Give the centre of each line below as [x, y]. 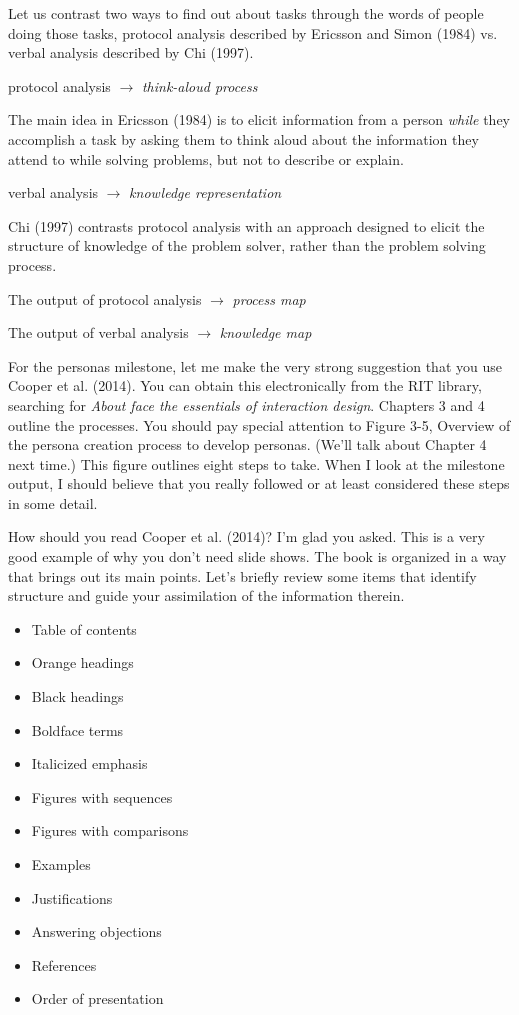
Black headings [77, 696]
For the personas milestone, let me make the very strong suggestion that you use [255, 365]
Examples [61, 864]
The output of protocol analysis [105, 298]
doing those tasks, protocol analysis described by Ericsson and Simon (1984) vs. [253, 32]
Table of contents [84, 628]
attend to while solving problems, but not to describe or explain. [206, 158]
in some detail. [53, 502]
